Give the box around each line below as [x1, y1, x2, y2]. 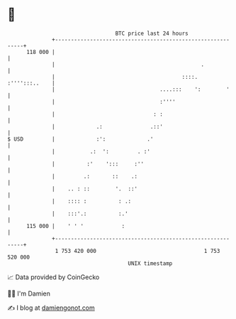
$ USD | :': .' [7, 135, 154, 143]
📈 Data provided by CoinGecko [7, 273, 100, 281]
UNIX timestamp [128, 259, 173, 267]
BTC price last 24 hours [115, 30, 189, 37]
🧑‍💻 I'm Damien [7, 289, 51, 298]
